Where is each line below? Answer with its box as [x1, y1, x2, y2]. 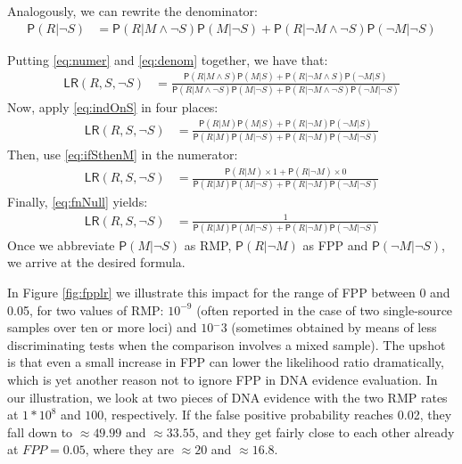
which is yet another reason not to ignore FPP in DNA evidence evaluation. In [7, 370, 438, 388]
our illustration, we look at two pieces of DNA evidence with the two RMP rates [7, 387, 448, 406]
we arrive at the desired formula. [7, 253, 186, 272]
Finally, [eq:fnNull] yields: [7, 192, 148, 211]
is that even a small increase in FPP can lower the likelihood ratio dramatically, [7, 353, 444, 371]
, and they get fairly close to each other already [194, 422, 455, 441]
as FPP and [302, 235, 368, 254]
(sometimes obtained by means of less [231, 318, 437, 337]
